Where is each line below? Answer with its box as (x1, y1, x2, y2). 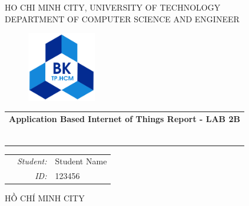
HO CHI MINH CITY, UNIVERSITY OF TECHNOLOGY (5, 1, 221, 13)
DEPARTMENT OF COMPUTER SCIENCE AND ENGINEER (5, 12, 240, 25)
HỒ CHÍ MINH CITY (5, 192, 85, 204)
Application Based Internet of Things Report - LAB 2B (9, 112, 240, 124)
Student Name (55, 155, 107, 167)
